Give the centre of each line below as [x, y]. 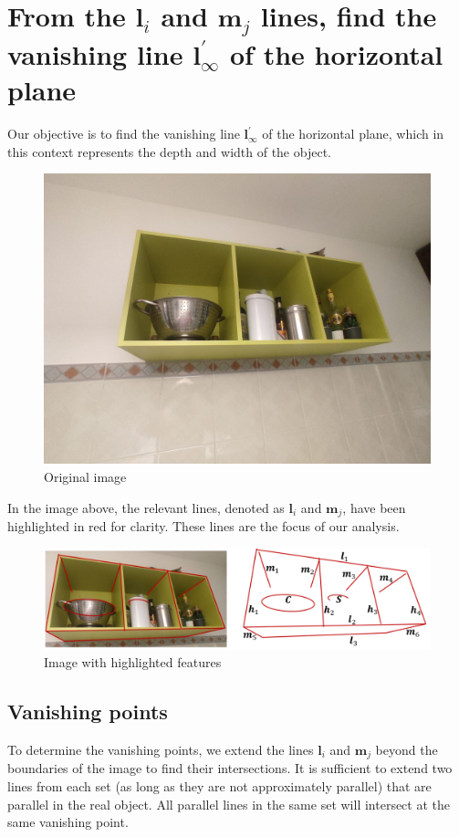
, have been [374, 507]
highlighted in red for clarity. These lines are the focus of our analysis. [203, 526]
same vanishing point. [68, 822]
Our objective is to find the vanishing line [124, 134]
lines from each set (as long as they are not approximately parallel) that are [219, 786]
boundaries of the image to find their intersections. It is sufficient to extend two [230, 768]
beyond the [407, 749]
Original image [85, 476]
